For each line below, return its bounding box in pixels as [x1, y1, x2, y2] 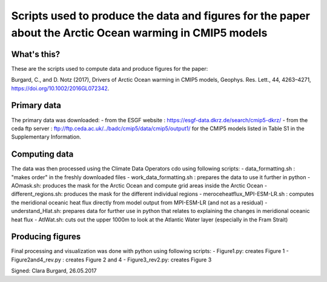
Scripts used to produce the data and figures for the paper [11, 9, 310, 22]
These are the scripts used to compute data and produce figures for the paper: [11, 65, 208, 72]
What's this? [11, 49, 61, 59]
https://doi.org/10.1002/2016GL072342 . [11, 85, 110, 92]
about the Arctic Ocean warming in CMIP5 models [11, 26, 268, 39]
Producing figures [11, 232, 81, 242]
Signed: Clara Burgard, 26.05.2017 [11, 267, 97, 275]
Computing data [11, 149, 74, 160]
